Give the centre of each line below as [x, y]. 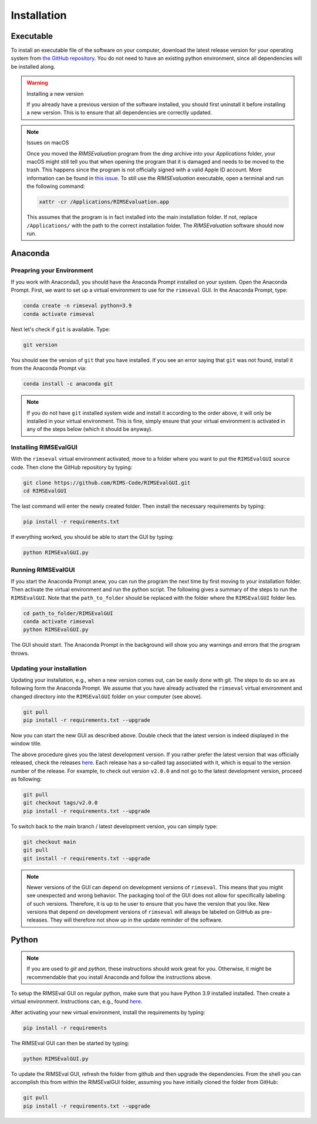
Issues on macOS [48, 143]
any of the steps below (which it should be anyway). [90, 429]
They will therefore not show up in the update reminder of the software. [136, 920]
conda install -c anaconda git [68, 384]
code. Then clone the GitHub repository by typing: [72, 467]
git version [41, 345]
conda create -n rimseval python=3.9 [77, 306]
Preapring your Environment [52, 270]
